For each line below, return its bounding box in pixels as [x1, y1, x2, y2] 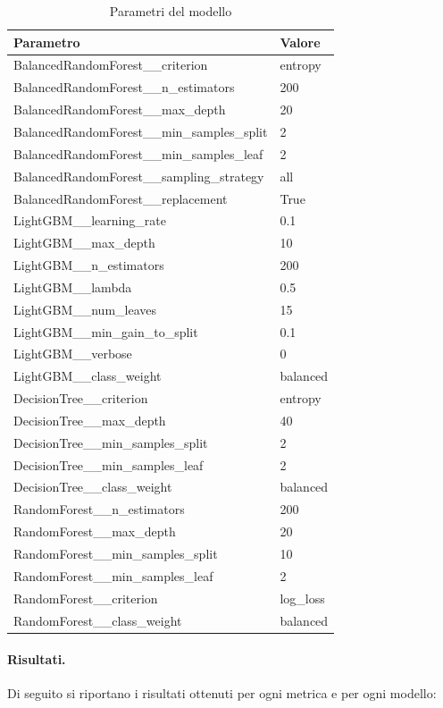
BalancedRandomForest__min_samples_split [13, 122, 268, 140]
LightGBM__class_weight [13, 367, 162, 385]
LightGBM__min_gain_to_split [13, 322, 198, 341]
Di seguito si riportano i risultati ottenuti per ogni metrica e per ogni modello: [7, 684, 437, 703]
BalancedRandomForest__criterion [13, 55, 208, 74]
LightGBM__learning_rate [13, 211, 166, 230]
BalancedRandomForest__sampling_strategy [13, 166, 264, 185]
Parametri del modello [109, 2, 232, 20]
